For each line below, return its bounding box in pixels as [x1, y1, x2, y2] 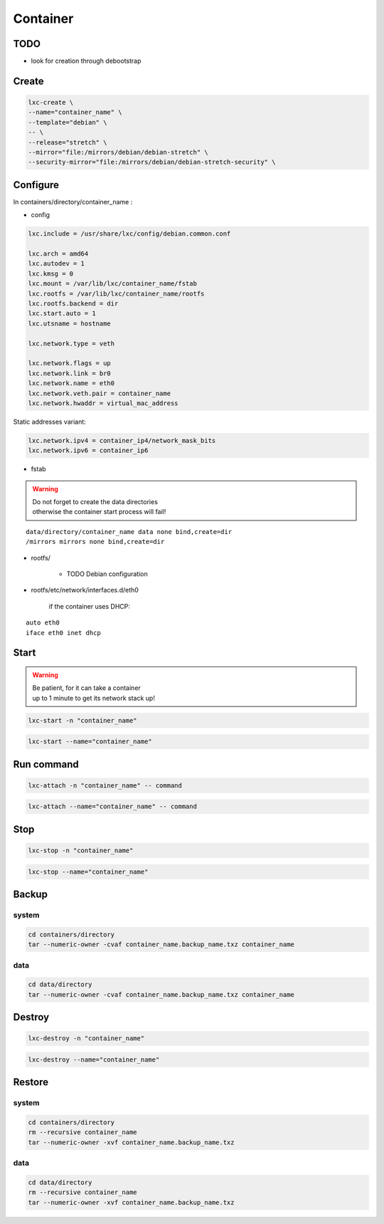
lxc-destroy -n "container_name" [28, 1035, 145, 1042]
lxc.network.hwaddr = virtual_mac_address [28, 399, 178, 407]
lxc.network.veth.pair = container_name [28, 389, 171, 397]
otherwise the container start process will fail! [32, 508, 166, 516]
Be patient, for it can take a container [32, 684, 142, 692]
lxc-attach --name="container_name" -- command [28, 802, 197, 811]
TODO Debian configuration [66, 570, 149, 578]
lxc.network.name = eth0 [28, 380, 115, 387]
